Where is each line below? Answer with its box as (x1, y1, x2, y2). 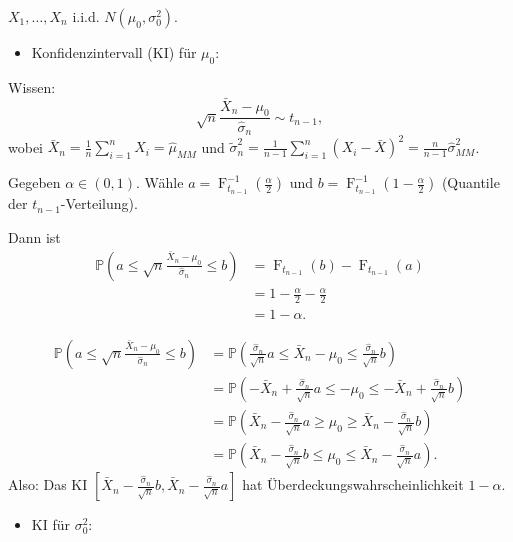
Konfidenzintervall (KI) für (31, 42, 197, 62)
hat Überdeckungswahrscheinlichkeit (242, 474, 464, 495)
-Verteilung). (60, 193, 138, 214)
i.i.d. (72, 6, 100, 26)
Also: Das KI (8, 474, 88, 495)
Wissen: (8, 76, 56, 97)
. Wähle (136, 172, 184, 193)
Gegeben (8, 172, 61, 193)
